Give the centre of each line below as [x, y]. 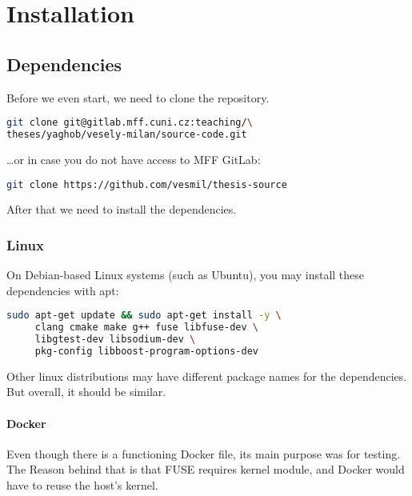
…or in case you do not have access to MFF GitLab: [134, 159]
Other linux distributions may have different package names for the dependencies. [207, 376]
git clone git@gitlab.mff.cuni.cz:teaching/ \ [130, 123]
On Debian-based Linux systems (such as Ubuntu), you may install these [186, 275]
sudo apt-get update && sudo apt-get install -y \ [144, 316]
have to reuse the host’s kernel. [82, 485]
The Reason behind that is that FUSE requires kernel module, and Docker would [206, 469]
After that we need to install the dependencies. [122, 209]
